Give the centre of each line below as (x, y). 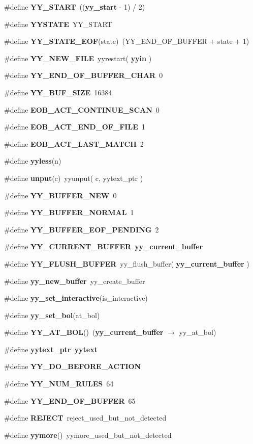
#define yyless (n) (33, 161)
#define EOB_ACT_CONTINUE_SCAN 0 (82, 109)
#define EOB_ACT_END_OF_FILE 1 (75, 127)
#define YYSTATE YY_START (58, 24)
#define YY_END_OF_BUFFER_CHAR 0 (84, 75)
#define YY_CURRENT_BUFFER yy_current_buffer (104, 246)
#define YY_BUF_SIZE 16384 (58, 92)
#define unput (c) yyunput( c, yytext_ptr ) (74, 178)
